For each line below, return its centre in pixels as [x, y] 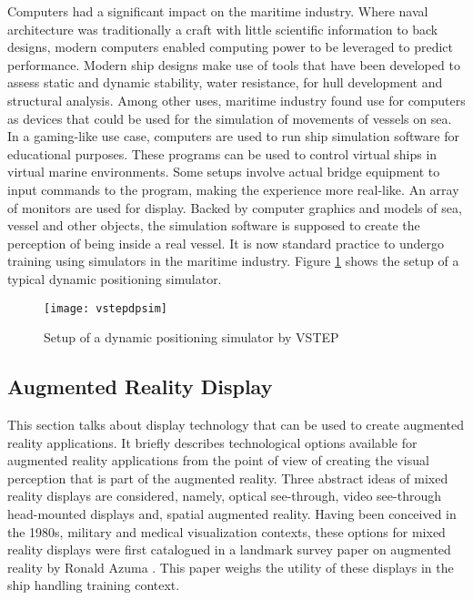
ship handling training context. [94, 585]
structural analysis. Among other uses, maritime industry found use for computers [236, 100]
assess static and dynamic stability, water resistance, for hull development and [225, 82]
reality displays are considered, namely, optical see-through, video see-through [224, 496]
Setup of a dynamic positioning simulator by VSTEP [191, 337]
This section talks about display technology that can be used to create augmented [236, 424]
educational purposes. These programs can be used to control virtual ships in [222, 153]
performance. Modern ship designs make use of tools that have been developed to [234, 64]
